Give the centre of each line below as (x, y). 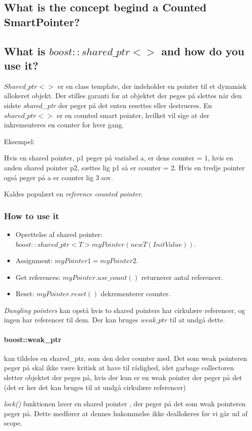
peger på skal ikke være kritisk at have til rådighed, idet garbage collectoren (119, 368)
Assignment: (34, 260)
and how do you (203, 51)
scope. (13, 423)
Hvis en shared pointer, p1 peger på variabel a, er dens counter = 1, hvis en (119, 158)
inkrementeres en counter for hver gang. (64, 125)
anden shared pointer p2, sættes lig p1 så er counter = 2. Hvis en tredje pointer (125, 167)
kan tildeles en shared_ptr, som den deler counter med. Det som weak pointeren (126, 358)
